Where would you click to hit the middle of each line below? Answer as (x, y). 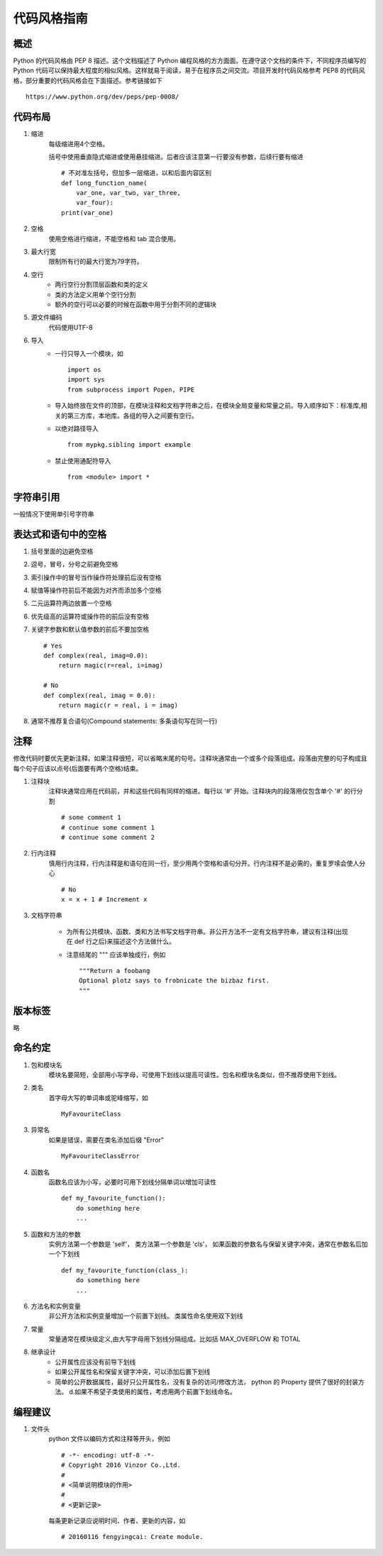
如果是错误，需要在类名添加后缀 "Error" (106, 1140)
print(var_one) (88, 212)
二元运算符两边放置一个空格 (71, 604)
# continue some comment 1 (108, 827)
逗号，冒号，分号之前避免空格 (74, 565)
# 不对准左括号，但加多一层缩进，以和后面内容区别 (137, 173)
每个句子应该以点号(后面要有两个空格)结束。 (78, 768)
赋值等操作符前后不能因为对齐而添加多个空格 (96, 590)
